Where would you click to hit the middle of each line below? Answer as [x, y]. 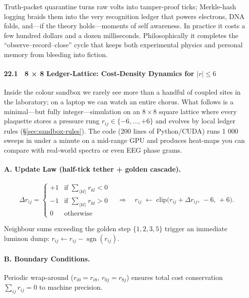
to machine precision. [71, 287]
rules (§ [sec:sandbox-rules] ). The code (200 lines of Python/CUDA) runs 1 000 [121, 130]
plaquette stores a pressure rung [52, 121]
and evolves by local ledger [195, 121]
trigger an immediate [196, 228]
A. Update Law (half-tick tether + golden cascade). [93, 169]
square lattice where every [198, 111]
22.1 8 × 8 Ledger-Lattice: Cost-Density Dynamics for [99, 73]
